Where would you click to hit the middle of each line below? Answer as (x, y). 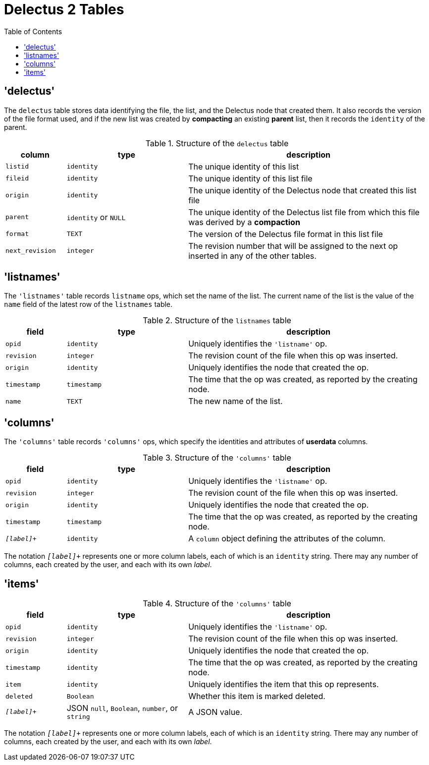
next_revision (31, 251)
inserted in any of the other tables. (252, 256)
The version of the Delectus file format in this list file (286, 234)
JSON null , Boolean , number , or (122, 708)
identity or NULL (96, 217)
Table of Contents (33, 31)
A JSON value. (215, 712)
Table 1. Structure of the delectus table (217, 143)
